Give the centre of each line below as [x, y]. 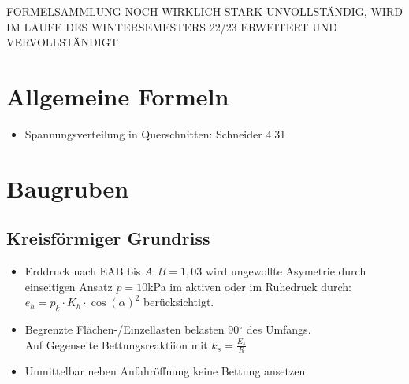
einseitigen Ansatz [69, 286]
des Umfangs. [279, 329]
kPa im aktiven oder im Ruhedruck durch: [249, 286]
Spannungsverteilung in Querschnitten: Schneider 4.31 [155, 133]
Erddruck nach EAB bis [83, 271]
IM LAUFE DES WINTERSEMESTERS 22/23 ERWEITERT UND [172, 26]
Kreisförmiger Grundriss [108, 238]
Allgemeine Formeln [118, 96]
